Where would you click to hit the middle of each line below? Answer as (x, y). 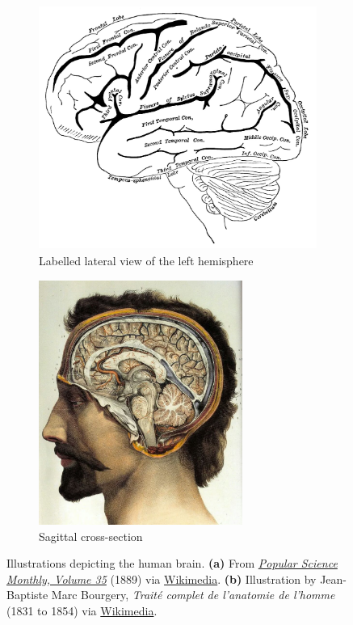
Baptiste (27, 595)
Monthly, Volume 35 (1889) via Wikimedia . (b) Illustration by (162, 579)
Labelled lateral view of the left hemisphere (146, 260)
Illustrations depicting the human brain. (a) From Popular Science (172, 563)
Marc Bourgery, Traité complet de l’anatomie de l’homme (193, 595)
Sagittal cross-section (91, 536)
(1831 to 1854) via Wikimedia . (82, 610)
